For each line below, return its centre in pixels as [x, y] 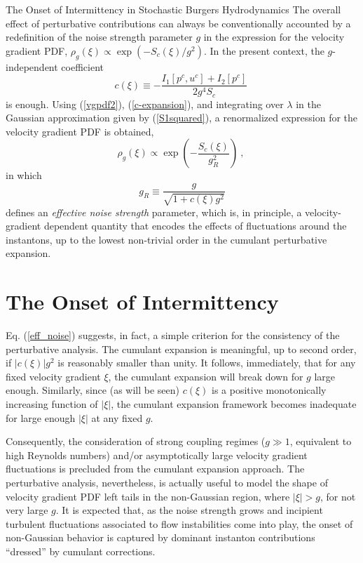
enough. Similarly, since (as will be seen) [93, 390]
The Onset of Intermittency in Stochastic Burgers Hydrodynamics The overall [173, 9]
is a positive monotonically [269, 390]
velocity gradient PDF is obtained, [80, 131]
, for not [338, 496]
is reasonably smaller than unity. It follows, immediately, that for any [207, 363]
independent [32, 66]
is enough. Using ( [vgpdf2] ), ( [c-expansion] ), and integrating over [145, 104]
